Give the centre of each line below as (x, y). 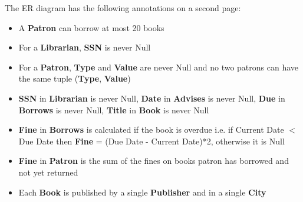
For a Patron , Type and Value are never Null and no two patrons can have (159, 67)
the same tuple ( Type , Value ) (75, 78)
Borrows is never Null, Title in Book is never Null (114, 110)
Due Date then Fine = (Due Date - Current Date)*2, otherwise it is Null (151, 141)
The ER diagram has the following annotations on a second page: (123, 8)
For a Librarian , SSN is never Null (85, 47)
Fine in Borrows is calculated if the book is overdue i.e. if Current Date (151, 129)
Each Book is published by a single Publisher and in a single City (142, 192)
